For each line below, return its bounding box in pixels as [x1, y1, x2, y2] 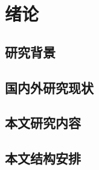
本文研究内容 [5, 113, 81, 132]
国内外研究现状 [5, 78, 94, 96]
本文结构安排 [5, 149, 81, 168]
